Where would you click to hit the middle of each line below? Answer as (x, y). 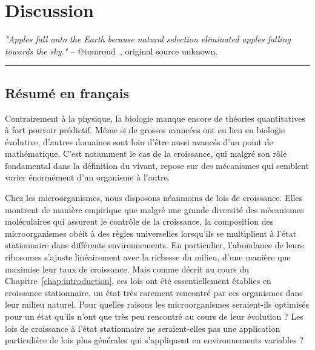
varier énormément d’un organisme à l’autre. (88, 177)
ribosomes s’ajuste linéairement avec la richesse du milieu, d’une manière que (148, 257)
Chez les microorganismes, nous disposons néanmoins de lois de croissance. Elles (154, 198)
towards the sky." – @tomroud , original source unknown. (111, 51)
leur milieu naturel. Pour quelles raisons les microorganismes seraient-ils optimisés (157, 304)
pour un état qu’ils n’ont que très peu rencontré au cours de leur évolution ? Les (154, 316)
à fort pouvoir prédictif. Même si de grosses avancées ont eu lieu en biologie (145, 130)
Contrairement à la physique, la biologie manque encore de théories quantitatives (155, 118)
